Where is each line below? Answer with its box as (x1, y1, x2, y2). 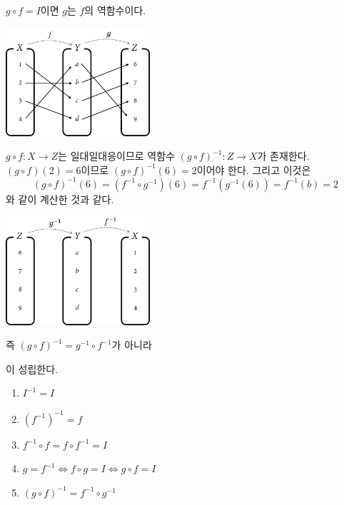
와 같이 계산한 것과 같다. (6, 191, 114, 206)
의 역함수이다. (84, 3, 146, 17)
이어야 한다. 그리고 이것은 (196, 162, 311, 177)
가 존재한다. (257, 148, 310, 163)
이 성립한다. (6, 361, 58, 376)
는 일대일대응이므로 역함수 (58, 148, 176, 163)
